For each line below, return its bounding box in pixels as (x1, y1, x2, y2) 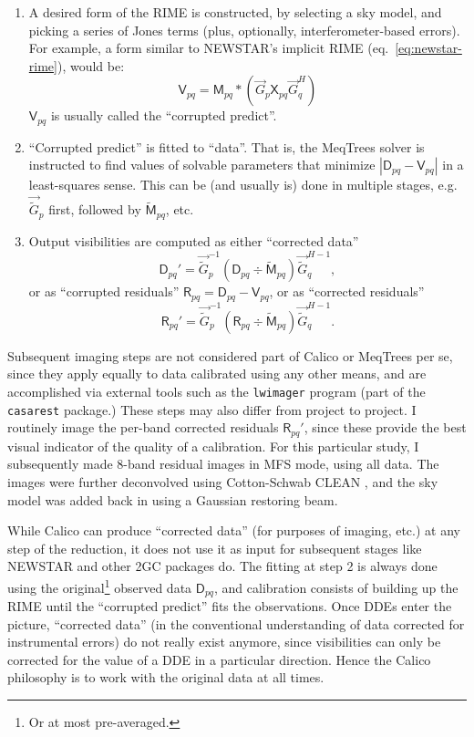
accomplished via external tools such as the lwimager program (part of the (7, 382, 426, 401)
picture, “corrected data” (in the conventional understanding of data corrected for (7, 614, 465, 633)
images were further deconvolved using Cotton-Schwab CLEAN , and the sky (7, 472, 438, 491)
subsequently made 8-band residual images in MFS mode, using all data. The (7, 454, 439, 473)
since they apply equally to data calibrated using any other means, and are (7, 364, 427, 383)
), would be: (57, 56, 125, 75)
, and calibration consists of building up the (213, 577, 459, 597)
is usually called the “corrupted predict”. (50, 106, 277, 125)
